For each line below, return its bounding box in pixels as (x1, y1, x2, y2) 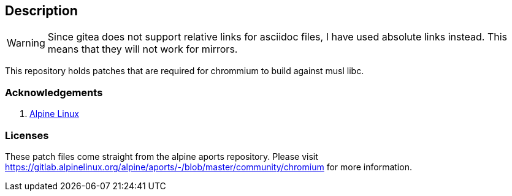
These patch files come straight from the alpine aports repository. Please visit (5, 151, 318, 162)
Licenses (5, 129, 49, 141)
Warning (7, 37, 45, 50)
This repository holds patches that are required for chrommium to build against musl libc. (5, 66, 364, 77)
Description (5, 3, 78, 18)
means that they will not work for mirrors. (47, 43, 238, 56)
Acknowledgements (5, 86, 103, 99)
